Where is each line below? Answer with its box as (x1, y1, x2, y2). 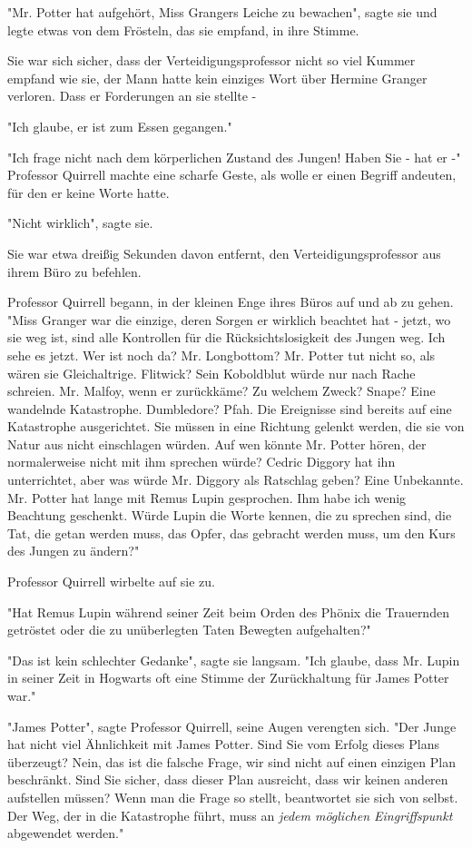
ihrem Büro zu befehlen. (7, 261, 142, 281)
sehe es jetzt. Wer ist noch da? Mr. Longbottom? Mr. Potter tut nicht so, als (7, 345, 436, 364)
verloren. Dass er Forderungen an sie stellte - (7, 86, 257, 105)
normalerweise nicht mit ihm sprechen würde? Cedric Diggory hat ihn (7, 452, 396, 471)
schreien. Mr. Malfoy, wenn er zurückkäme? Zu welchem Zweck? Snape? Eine (7, 381, 436, 400)
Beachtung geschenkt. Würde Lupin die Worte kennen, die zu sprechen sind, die (7, 506, 452, 525)
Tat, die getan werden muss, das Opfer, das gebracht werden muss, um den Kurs (7, 523, 456, 542)
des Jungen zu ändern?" (7, 541, 140, 560)
